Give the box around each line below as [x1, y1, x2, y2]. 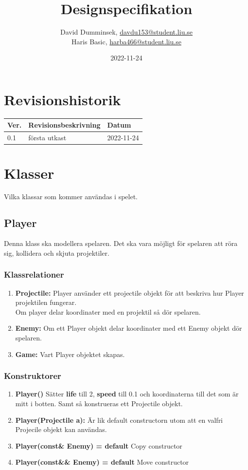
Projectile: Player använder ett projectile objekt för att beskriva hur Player [15, 287, 244, 298]
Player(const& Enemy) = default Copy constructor [15, 440, 182, 451]
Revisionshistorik [4, 89, 121, 109]
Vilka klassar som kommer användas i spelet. [4, 191, 138, 202]
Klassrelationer [4, 268, 64, 281]
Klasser [4, 163, 54, 183]
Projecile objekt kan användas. [15, 424, 107, 434]
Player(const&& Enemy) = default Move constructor [15, 457, 189, 467]
